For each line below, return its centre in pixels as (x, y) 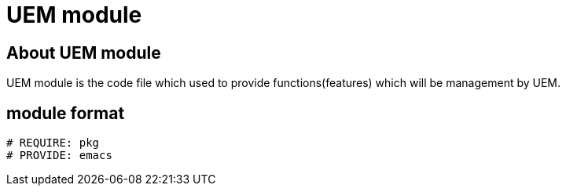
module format (66, 113)
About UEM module (84, 53)
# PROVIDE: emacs (59, 156)
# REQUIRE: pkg (53, 143)
